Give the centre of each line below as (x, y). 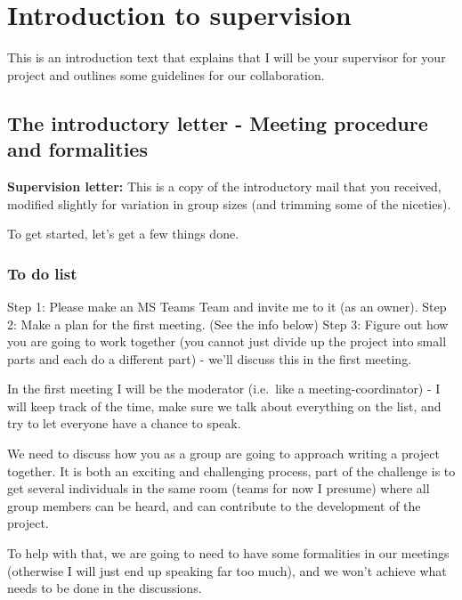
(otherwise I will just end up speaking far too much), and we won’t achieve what (227, 570)
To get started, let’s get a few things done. (123, 234)
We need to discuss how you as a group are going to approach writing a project (223, 454)
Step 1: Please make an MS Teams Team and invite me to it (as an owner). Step (227, 306)
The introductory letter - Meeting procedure (218, 122)
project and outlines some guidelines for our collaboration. (166, 74)
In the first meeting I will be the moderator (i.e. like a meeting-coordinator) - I (224, 389)
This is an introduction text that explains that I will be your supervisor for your (227, 57)
